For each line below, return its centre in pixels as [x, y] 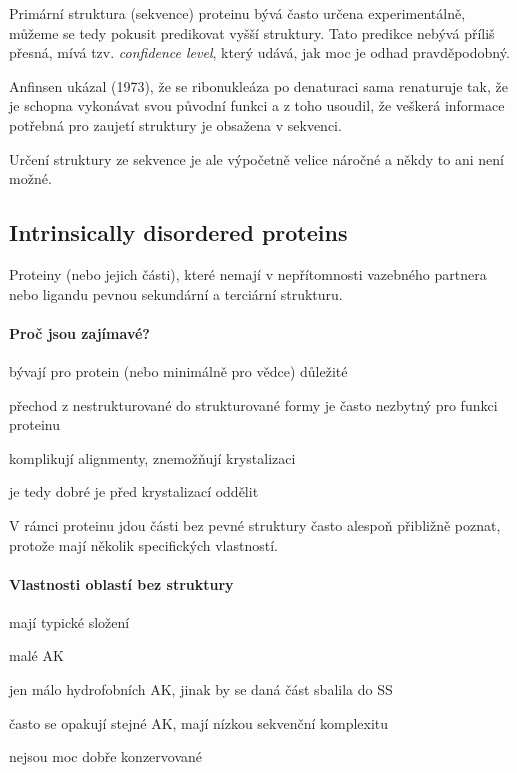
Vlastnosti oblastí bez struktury [121, 583]
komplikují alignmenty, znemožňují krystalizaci [152, 457]
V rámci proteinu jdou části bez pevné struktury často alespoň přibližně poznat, [255, 524]
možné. [30, 178]
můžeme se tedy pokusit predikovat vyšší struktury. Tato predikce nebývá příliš [252, 32]
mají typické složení [69, 621]
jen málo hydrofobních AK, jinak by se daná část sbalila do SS [201, 689]
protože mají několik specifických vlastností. [143, 544]
